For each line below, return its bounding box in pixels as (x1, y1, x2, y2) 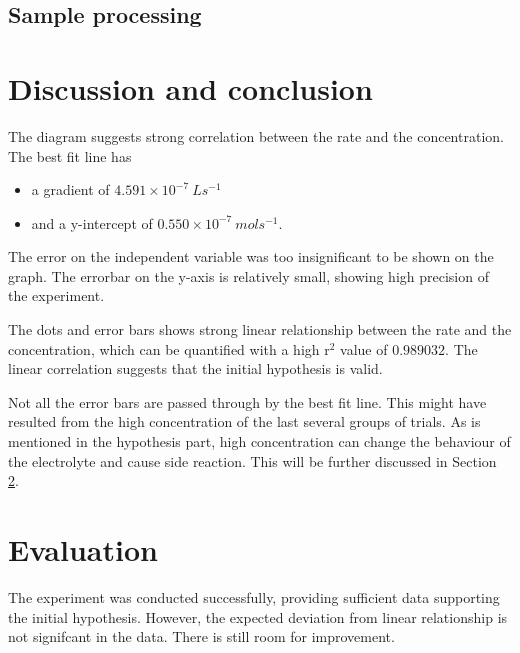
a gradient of (31, 179, 110, 200)
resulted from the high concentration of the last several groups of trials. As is (8, 411, 481, 432)
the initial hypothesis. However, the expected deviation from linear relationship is (8, 606, 508, 627)
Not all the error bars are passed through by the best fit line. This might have (8, 391, 487, 412)
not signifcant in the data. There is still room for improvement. (8, 626, 395, 647)
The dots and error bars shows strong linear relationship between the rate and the (8, 319, 512, 340)
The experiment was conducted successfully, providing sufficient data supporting (8, 586, 500, 607)
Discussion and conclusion (8, 67, 373, 108)
